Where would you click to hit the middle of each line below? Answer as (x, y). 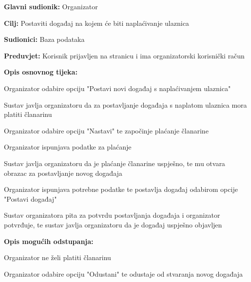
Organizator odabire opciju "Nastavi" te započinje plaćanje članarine (106, 130)
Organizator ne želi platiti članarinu (58, 257)
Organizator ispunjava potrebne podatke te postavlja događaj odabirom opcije (121, 189)
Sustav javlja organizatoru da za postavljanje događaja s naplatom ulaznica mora (125, 104)
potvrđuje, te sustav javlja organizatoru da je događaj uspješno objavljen (113, 224)
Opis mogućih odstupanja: (49, 241)
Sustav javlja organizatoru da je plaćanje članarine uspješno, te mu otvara (115, 163)
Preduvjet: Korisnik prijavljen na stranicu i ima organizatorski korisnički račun (124, 55)
